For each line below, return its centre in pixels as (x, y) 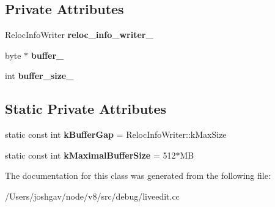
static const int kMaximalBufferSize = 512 (90, 155)
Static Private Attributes (86, 109)
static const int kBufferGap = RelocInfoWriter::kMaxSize (116, 134)
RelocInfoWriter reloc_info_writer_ (79, 35)
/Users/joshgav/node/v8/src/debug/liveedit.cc (92, 196)
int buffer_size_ (39, 76)
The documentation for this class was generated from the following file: (138, 175)
